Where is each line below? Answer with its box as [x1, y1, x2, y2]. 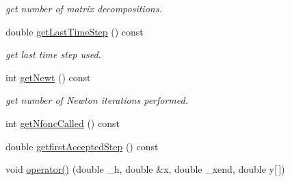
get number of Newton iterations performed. [5, 93, 188, 107]
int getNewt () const [5, 70, 91, 84]
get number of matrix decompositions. [5, 1, 162, 15]
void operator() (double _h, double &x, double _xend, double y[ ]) [5, 162, 285, 176]
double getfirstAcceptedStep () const [5, 139, 159, 153]
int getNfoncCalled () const [5, 115, 120, 130]
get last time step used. [5, 47, 101, 61]
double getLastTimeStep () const [5, 24, 144, 38]
